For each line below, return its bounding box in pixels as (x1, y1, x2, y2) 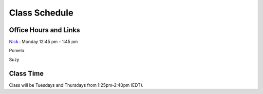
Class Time (9, 69, 44, 77)
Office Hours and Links (9, 26, 80, 34)
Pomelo (9, 48, 24, 54)
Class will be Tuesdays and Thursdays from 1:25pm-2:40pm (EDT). (9, 82, 144, 88)
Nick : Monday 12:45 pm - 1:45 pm (9, 39, 78, 45)
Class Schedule (9, 7, 74, 18)
